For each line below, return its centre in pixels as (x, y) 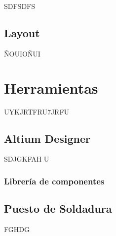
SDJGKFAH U (27, 159)
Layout (22, 32)
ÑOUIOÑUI (22, 53)
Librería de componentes (54, 181)
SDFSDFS (20, 6)
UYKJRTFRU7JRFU (37, 111)
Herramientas (51, 88)
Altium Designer (47, 138)
